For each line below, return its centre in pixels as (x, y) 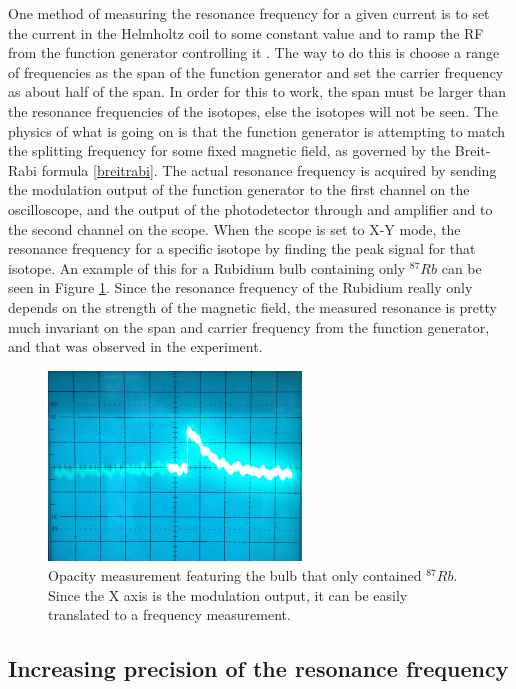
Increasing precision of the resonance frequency (258, 668)
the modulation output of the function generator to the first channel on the (239, 189)
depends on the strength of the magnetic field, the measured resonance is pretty (252, 306)
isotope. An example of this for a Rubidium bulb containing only (207, 267)
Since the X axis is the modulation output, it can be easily (228, 594)
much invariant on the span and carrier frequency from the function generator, (249, 326)
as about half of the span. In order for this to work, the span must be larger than (257, 91)
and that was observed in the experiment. (135, 346)
